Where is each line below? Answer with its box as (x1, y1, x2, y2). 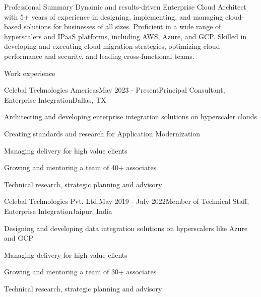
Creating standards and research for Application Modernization (4, 128, 201, 138)
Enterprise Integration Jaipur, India (4, 205, 112, 216)
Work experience (4, 67, 55, 78)
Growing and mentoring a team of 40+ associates (4, 162, 157, 173)
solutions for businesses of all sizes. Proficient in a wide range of (23, 21, 221, 32)
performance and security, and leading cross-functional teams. (4, 50, 194, 61)
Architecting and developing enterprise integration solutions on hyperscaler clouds (4, 111, 257, 122)
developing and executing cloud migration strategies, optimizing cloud (4, 41, 220, 51)
